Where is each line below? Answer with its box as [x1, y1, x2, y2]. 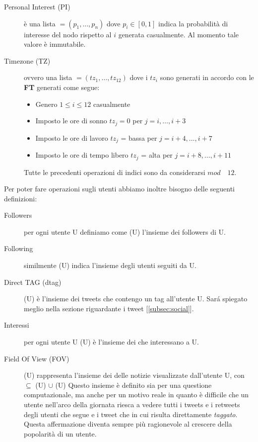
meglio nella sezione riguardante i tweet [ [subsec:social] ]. [24, 303, 194, 313]
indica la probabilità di [158, 18, 228, 28]
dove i [129, 72, 148, 83]
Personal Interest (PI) [4, 1, 70, 11]
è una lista [24, 18, 56, 28]
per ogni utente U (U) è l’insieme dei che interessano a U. [24, 337, 199, 347]
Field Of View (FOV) [4, 353, 69, 363]
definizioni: [4, 193, 37, 203]
